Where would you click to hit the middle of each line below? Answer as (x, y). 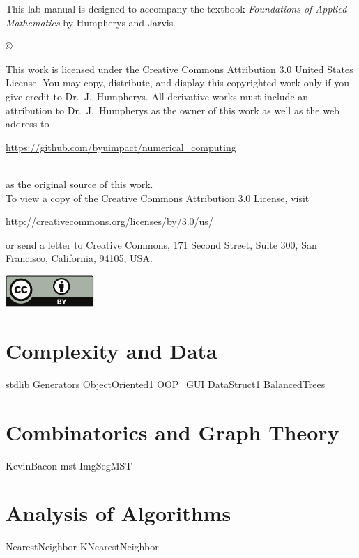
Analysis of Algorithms (119, 513)
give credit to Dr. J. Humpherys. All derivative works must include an (157, 96)
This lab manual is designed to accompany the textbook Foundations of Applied (176, 8)
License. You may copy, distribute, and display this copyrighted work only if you (177, 83)
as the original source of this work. (79, 184)
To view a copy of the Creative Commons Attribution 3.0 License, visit (158, 197)
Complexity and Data (112, 351)
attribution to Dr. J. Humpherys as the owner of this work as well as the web (173, 110)
